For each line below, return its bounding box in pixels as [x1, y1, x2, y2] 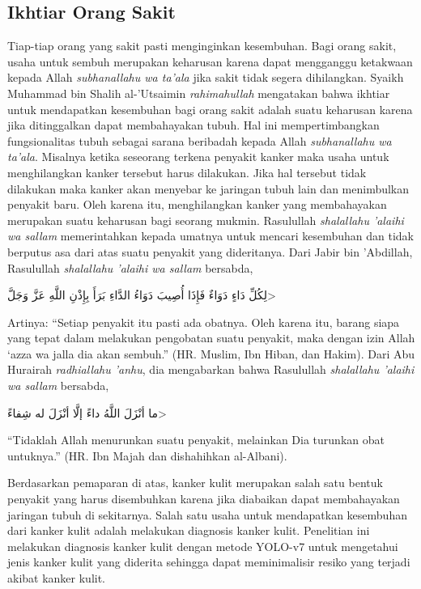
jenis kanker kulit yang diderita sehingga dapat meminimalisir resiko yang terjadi [7, 553, 410, 570]
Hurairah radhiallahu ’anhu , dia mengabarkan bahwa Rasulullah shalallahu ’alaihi [7, 361, 415, 378]
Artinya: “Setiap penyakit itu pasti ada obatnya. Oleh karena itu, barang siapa [7, 313, 400, 330]
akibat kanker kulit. [7, 570, 106, 587]
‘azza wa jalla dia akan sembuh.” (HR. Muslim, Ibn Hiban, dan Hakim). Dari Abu [7, 345, 415, 362]
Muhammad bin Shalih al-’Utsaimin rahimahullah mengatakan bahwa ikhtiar [7, 84, 390, 101]
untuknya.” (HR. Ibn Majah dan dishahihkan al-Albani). [7, 447, 287, 464]
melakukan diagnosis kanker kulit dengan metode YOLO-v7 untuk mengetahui [7, 537, 398, 554]
